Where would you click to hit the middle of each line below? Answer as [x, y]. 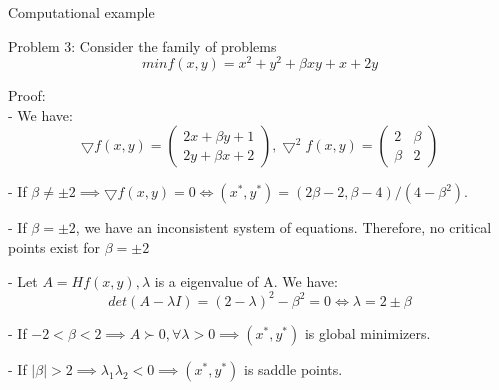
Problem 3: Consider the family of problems [142, 45]
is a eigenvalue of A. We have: [246, 280]
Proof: [27, 95]
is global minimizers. [367, 332]
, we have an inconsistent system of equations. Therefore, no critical [283, 227]
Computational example [81, 12]
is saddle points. [293, 368]
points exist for [54, 247]
